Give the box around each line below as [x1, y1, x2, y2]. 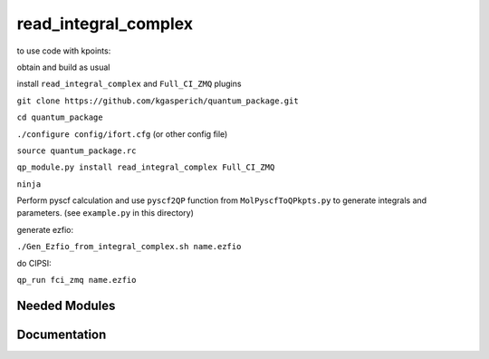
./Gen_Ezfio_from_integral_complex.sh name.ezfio [16, 241, 242, 252]
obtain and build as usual [16, 62, 110, 73]
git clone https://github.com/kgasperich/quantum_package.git [16, 95, 299, 106]
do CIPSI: [16, 257, 52, 268]
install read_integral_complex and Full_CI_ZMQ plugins [16, 78, 242, 90]
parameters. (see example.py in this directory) [16, 208, 194, 218]
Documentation [16, 326, 107, 342]
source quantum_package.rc [16, 145, 137, 156]
